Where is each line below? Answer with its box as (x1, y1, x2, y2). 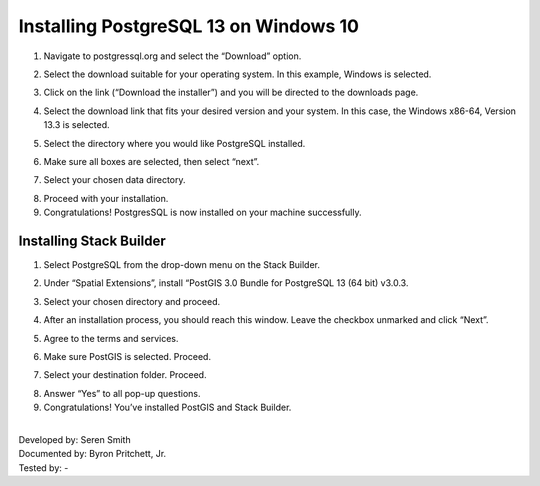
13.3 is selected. (43, 119, 110, 131)
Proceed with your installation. (43, 192, 169, 204)
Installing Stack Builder (18, 232, 166, 249)
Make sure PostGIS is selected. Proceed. (43, 350, 212, 362)
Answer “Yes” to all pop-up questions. (43, 387, 201, 399)
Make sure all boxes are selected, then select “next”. (43, 155, 260, 167)
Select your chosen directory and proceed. (43, 295, 220, 307)
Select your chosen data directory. (43, 174, 186, 186)
